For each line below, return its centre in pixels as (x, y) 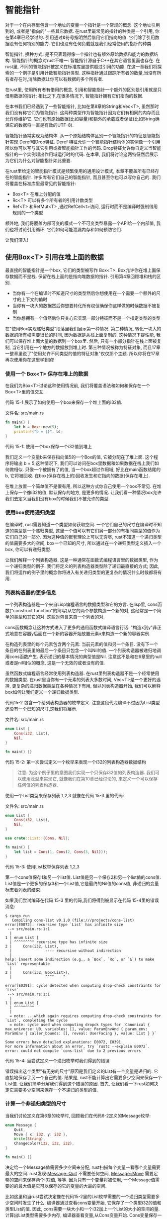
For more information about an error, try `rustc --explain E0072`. (78, 1046)
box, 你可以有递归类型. (28, 549)
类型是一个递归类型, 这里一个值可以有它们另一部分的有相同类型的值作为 (87, 531)
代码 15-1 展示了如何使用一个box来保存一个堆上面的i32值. (64, 402)
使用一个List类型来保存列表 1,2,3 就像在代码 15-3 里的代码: (65, 795)
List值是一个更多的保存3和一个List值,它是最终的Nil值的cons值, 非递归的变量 (82, 883)
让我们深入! (17, 240)
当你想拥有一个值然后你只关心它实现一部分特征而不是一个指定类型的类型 (86, 318)
